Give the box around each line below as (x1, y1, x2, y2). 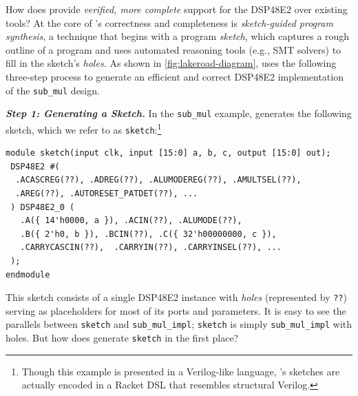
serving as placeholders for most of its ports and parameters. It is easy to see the (6, 303, 346, 317)
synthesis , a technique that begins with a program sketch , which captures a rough (6, 29, 350, 43)
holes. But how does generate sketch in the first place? (6, 331, 239, 345)
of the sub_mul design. (6, 83, 100, 97)
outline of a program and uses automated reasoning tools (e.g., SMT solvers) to (6, 42, 341, 56)
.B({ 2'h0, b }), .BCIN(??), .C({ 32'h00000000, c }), (20, 229, 277, 239)
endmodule (6, 269, 50, 280)
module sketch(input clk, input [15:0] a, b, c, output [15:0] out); (6, 148, 331, 158)
